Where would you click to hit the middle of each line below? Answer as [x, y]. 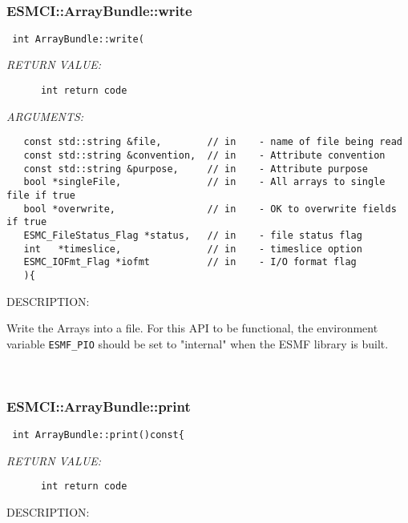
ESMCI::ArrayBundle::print [99, 406]
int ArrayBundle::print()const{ [98, 435]
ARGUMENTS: [45, 116]
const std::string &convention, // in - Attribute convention [204, 155]
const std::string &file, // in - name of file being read [213, 142]
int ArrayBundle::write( [78, 39]
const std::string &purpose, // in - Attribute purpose [196, 169]
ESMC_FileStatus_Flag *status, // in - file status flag [193, 235]
